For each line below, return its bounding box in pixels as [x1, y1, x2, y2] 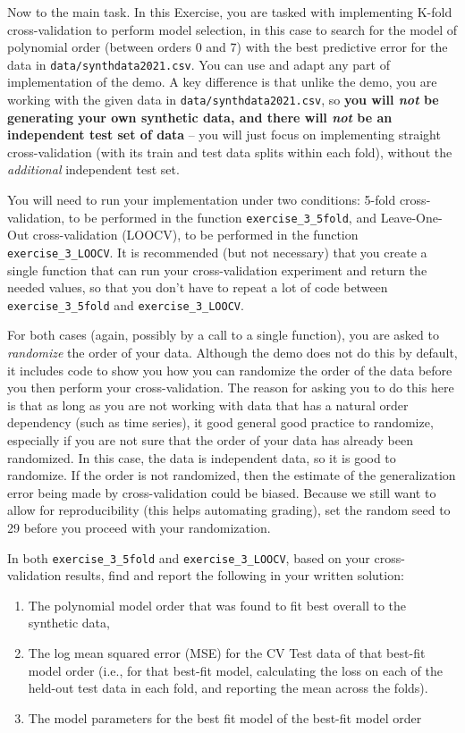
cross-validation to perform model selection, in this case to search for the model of [7, 20, 458, 38]
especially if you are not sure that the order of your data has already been [7, 430, 413, 449]
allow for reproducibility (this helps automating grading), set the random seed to [7, 501, 451, 519]
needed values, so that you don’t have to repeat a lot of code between [7, 278, 388, 297]
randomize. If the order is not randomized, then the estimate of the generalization [7, 466, 456, 484]
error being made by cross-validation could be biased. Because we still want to [7, 483, 436, 501]
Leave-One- [380, 207, 443, 226]
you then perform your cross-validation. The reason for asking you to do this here [7, 378, 454, 397]
